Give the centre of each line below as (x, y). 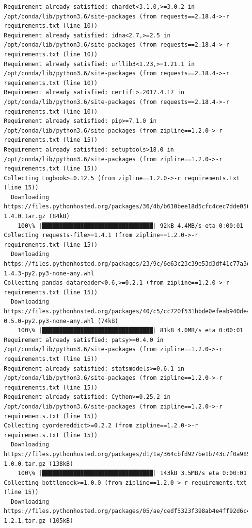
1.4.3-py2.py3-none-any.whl (49, 273)
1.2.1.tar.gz (25, 521)
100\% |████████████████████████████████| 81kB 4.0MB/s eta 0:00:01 (130, 331)
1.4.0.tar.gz (25, 216)
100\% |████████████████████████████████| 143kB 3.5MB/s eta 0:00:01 (132, 473)
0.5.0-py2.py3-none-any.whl (49, 321)
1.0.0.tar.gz (25, 464)
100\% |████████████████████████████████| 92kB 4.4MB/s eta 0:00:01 (130, 226)
